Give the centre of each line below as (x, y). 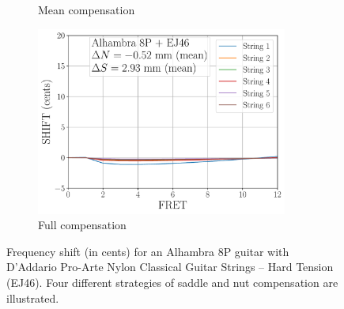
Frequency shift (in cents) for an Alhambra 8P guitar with (148, 251)
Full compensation (82, 225)
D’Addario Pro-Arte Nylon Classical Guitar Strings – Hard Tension (170, 267)
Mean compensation (87, 9)
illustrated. (33, 298)
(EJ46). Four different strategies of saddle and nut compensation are (172, 282)
